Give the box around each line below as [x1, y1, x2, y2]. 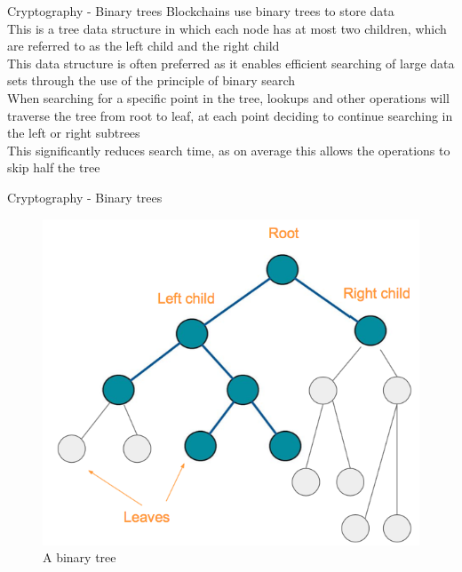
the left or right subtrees [7, 123, 140, 142]
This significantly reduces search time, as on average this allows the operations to [7, 140, 450, 159]
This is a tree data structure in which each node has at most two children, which [7, 19, 447, 37]
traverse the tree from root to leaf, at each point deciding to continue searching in [7, 106, 453, 124]
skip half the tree [7, 158, 100, 177]
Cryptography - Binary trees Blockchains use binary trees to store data [7, 2, 394, 20]
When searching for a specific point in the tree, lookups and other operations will [7, 88, 450, 107]
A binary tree [43, 548, 116, 567]
